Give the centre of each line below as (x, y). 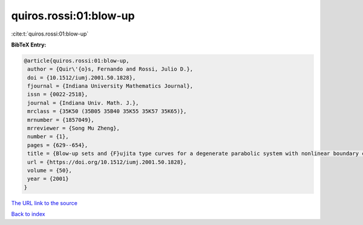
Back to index (28, 214)
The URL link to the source (44, 203)
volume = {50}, (50, 170)
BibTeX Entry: (29, 45)
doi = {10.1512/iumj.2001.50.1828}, (82, 78)
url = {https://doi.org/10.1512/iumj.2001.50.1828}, (107, 162)
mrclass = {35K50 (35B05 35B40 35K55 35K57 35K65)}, (107, 111)
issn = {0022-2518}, (58, 94)
